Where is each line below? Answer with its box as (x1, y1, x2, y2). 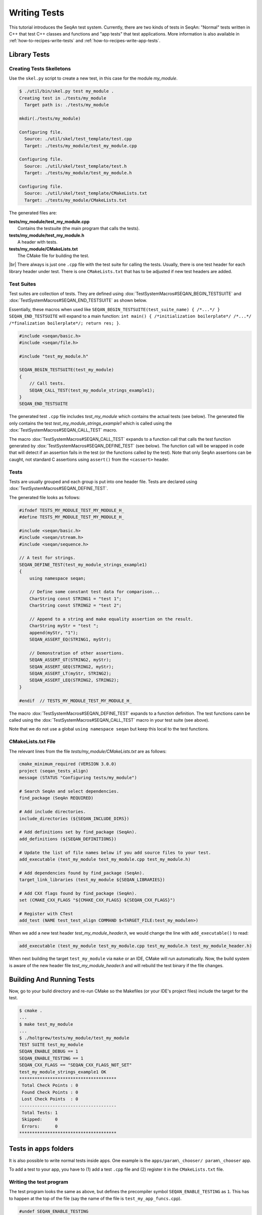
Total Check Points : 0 (22, 1083, 79, 1088)
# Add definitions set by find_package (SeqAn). (19, 829, 137, 835)
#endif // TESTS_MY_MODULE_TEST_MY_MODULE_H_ (19, 698, 132, 703)
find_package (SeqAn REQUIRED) (19, 795, 94, 801)
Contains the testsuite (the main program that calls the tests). (17, 226, 140, 231)
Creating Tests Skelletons (9, 66, 71, 72)
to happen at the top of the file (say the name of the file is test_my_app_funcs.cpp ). (9, 1196, 182, 1201)
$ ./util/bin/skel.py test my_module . (19, 88, 114, 94)
